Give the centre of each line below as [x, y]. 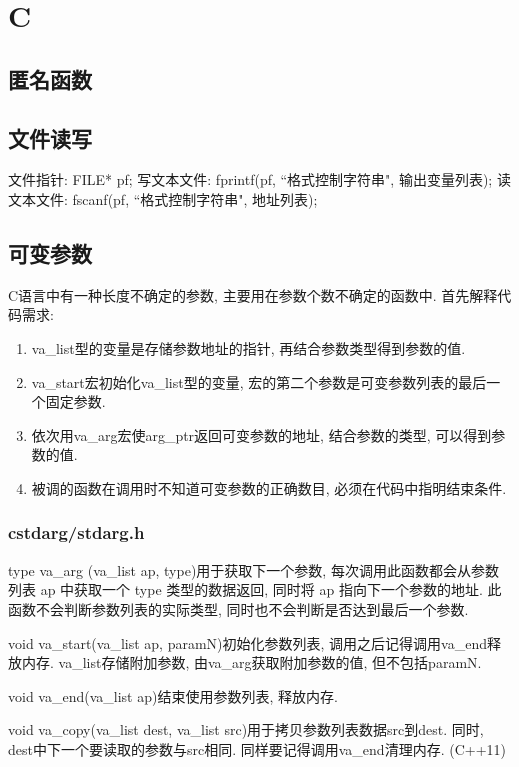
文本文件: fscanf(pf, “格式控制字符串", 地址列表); [163, 198]
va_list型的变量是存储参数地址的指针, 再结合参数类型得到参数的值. [248, 347]
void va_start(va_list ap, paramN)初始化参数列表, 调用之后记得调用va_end [247, 642]
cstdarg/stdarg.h [76, 532]
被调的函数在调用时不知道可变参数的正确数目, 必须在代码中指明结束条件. [269, 487]
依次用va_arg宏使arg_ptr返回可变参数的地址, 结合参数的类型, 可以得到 [261, 434]
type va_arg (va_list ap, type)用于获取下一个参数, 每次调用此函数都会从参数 [253, 569]
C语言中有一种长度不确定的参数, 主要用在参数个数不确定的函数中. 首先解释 [253, 294]
